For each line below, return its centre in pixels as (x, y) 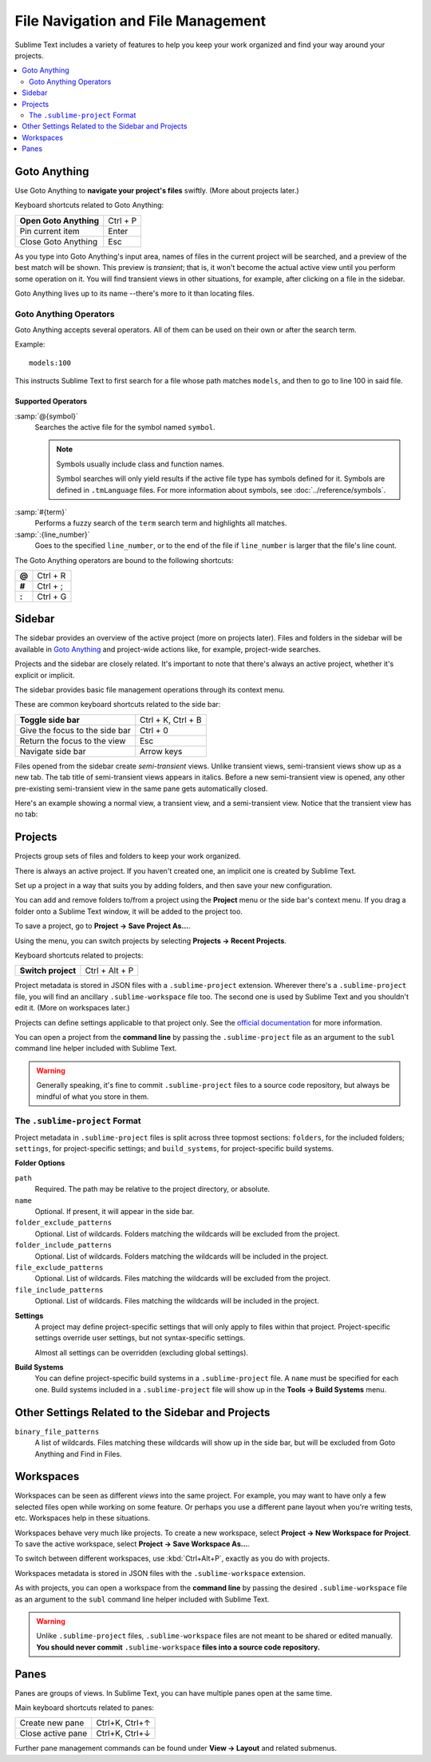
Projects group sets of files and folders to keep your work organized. (128, 856)
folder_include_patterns (63, 1245)
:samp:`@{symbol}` (47, 416)
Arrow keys (161, 751)
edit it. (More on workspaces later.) (73, 1008)
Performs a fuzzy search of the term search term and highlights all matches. (161, 523)
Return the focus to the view (73, 740)
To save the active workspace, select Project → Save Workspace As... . (132, 1544)
